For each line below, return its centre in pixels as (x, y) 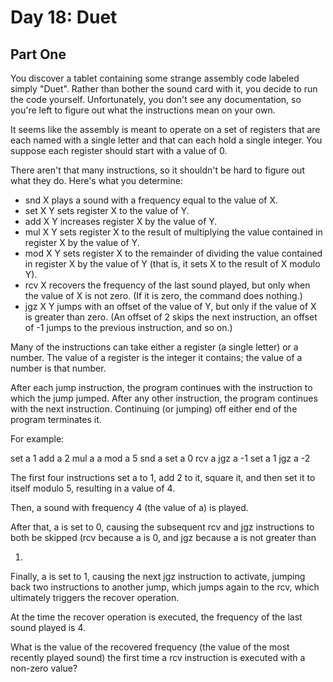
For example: (37, 439)
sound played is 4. (48, 627)
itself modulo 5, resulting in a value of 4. (93, 488)
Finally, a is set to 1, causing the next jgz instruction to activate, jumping (158, 576)
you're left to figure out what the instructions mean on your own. (143, 110)
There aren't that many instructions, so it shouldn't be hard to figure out (157, 170)
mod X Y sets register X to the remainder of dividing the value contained (173, 253)
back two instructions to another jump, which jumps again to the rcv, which (165, 587)
